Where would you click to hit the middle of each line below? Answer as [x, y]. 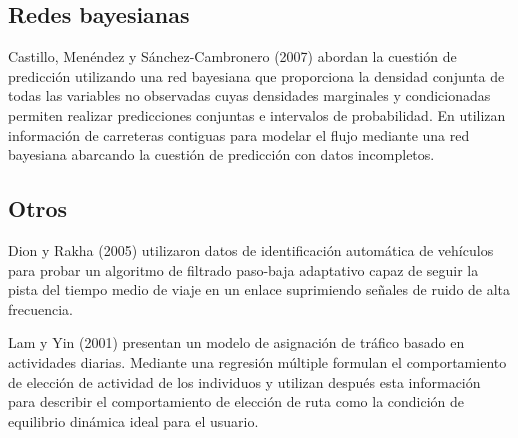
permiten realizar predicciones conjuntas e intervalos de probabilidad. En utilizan [257, 114]
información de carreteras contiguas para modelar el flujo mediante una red [239, 134]
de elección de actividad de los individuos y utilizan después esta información [244, 381]
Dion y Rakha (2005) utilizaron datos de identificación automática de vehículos [251, 249]
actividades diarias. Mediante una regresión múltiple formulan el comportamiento [257, 361]
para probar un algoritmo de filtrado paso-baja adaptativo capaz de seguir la [243, 269]
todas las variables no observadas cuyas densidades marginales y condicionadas [249, 95]
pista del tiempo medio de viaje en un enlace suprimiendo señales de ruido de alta [259, 289]
